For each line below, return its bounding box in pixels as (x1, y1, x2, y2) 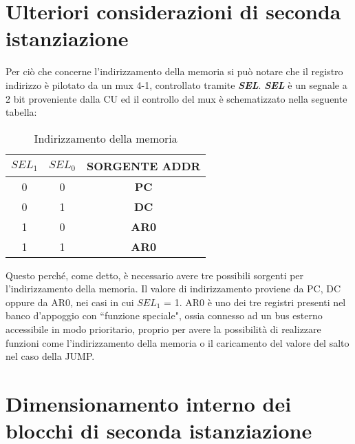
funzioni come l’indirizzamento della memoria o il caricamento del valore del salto (6, 335, 349, 350)
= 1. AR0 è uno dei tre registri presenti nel (164, 294, 346, 309)
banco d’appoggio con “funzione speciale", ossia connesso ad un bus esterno (6, 308, 323, 323)
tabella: (6, 105, 37, 119)
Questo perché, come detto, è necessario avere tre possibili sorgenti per (6, 268, 304, 282)
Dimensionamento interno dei (6, 390, 292, 418)
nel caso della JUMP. (6, 349, 95, 363)
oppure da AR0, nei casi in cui (6, 294, 134, 309)
